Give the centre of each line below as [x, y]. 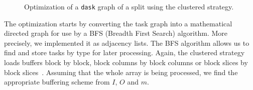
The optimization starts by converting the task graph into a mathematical [118, 23]
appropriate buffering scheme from [57, 82]
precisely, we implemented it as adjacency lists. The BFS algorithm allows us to [127, 43]
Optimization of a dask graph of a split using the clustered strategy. [129, 6]
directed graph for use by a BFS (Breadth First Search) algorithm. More [116, 33]
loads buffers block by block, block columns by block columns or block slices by [126, 62]
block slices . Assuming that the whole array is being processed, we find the [121, 72]
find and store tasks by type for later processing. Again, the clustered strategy [124, 52]
